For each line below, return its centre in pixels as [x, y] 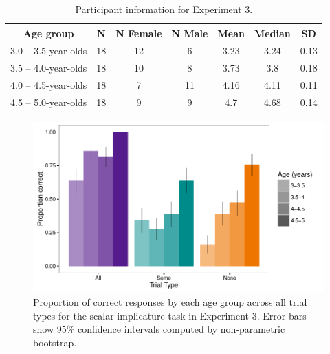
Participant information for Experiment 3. [164, 9]
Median [272, 33]
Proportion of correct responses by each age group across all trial [170, 301]
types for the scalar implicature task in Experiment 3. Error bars [170, 315]
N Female [139, 33]
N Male [190, 33]
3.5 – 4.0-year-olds [49, 68]
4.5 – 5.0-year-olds [49, 102]
